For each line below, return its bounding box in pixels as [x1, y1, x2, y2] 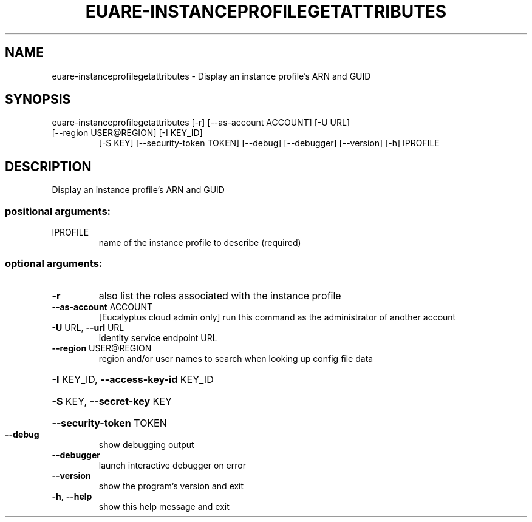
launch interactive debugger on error [98, 459, 246, 470]
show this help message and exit [98, 501, 230, 512]
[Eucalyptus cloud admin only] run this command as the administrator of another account [98, 311, 456, 322]
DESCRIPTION [5, 158, 92, 174]
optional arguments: [5, 257, 103, 270]
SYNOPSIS [5, 92, 71, 107]
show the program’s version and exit [98, 480, 244, 491]
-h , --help [52, 490, 92, 501]
